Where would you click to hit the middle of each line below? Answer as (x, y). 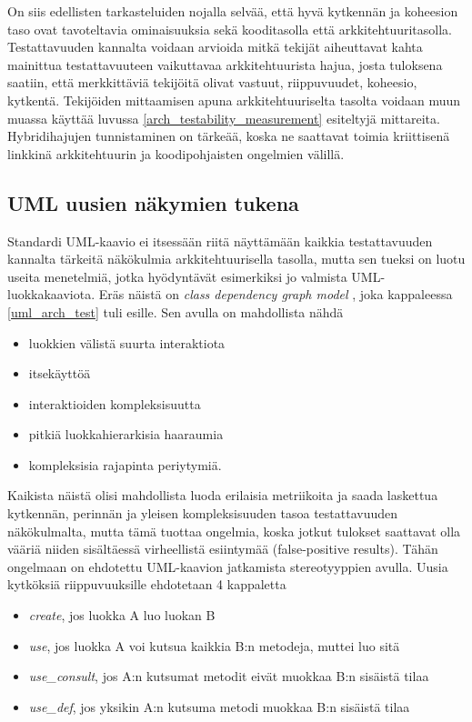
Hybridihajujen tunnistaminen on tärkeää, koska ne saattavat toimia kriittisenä (229, 136)
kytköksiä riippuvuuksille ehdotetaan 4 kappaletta (147, 584)
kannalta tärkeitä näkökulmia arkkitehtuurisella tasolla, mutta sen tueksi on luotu (236, 259)
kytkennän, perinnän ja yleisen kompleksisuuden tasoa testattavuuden (203, 513)
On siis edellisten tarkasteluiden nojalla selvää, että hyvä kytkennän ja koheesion (233, 11)
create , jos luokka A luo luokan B (122, 615)
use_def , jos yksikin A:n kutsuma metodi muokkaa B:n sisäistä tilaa (219, 706)
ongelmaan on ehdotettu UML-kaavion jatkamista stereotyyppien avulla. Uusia (228, 566)
